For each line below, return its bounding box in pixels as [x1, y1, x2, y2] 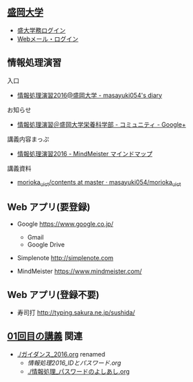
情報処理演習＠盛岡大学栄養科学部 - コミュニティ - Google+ [16, 120, 187, 129]
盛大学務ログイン [16, 26, 66, 34]
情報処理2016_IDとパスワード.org [27, 359, 122, 367]
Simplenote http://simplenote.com [16, 254, 114, 262]
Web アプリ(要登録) [7, 201, 91, 213]
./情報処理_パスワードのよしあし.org [27, 367, 130, 375]
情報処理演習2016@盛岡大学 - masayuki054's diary [16, 91, 163, 99]
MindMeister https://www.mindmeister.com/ [16, 267, 142, 275]
